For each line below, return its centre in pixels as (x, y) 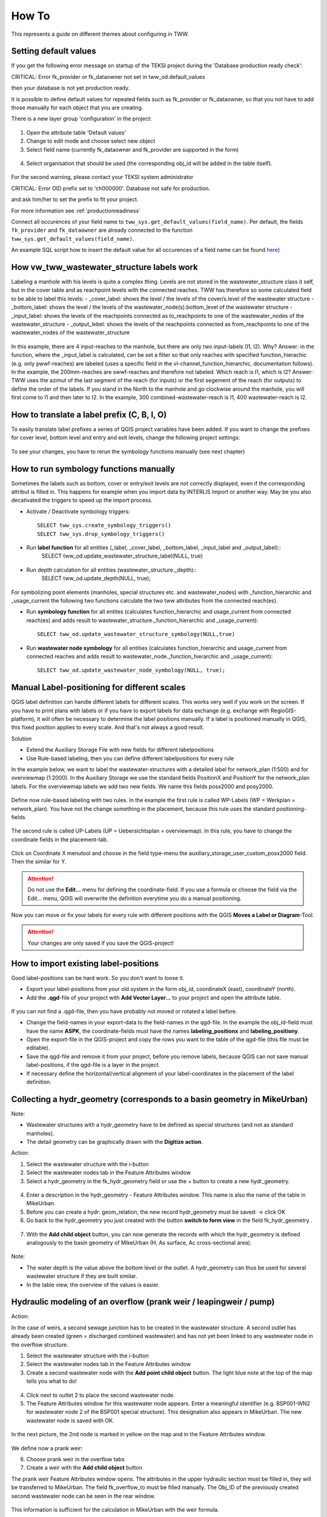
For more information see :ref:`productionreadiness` (76, 211)
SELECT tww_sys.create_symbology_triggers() (104, 525)
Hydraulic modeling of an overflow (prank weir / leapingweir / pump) (143, 1302)
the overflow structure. (40, 1345)
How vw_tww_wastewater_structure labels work (104, 267)
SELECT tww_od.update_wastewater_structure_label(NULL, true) (122, 556)
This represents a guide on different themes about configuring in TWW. (100, 34)
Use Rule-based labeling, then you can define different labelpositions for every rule (130, 758)
